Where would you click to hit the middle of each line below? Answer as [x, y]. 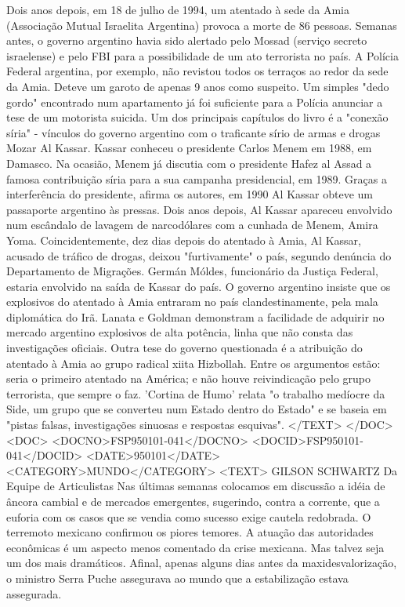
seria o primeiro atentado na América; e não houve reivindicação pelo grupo [189, 378]
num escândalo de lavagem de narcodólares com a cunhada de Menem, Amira [192, 225]
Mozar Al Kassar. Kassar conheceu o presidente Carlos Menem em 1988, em [189, 148]
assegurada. [34, 593]
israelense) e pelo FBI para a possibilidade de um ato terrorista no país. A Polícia [202, 55]
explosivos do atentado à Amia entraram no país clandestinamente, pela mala [192, 302]
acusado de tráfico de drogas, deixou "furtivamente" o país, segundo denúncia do [199, 255]
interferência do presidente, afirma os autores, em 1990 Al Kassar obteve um [190, 194]
